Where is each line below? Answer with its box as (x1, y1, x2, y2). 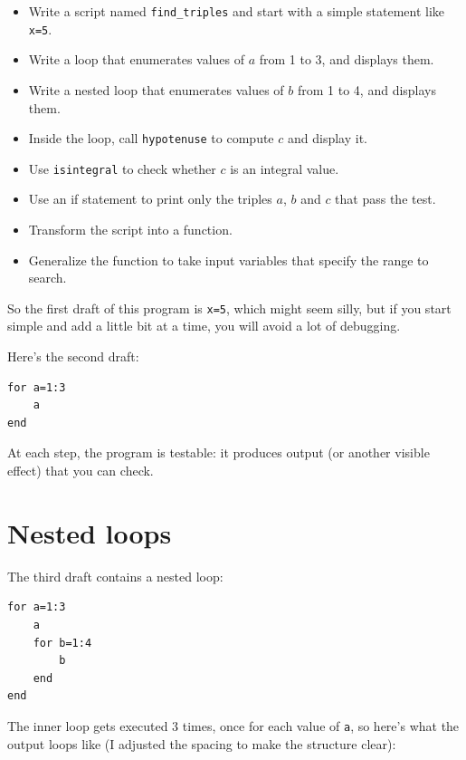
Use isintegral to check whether (28, 159, 216, 178)
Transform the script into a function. (28, 220, 233, 238)
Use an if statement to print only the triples (28, 189, 272, 208)
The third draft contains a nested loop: (7, 566, 223, 585)
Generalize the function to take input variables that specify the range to (28, 250, 429, 269)
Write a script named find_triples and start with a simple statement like (28, 2, 445, 20)
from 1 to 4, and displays (297, 80, 437, 99)
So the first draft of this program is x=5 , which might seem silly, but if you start (7, 298, 452, 317)
